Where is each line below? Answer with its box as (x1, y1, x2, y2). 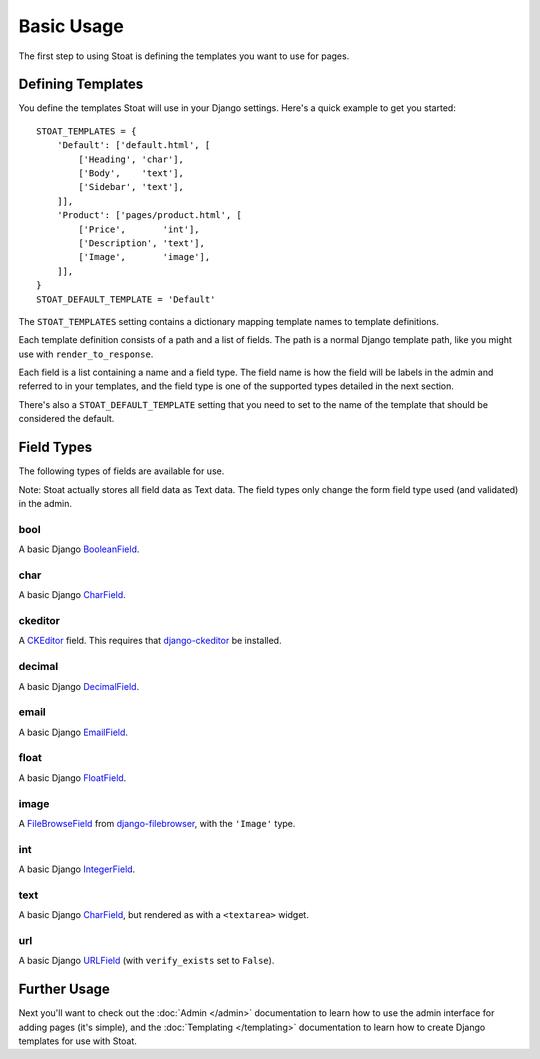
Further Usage (18, 981, 110, 998)
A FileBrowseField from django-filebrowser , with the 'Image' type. (18, 817, 296, 829)
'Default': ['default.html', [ (56, 140, 211, 151)
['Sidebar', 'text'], (78, 181, 185, 193)
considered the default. (18, 413, 115, 425)
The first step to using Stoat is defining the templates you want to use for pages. (18, 50, 350, 62)
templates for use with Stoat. (18, 1035, 137, 1047)
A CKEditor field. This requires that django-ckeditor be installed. (18, 635, 282, 647)
